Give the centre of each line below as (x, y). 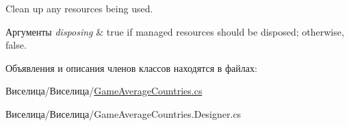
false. (16, 45)
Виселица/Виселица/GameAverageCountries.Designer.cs (124, 113)
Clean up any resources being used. (79, 8)
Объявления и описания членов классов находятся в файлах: (131, 67)
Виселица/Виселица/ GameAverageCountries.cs (104, 91)
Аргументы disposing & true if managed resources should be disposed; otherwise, (175, 31)
